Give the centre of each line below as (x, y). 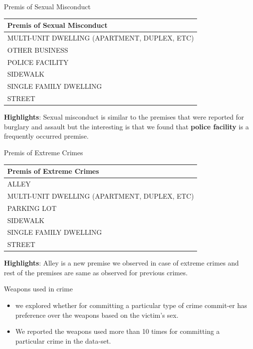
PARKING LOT (32, 208)
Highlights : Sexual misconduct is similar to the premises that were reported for (124, 117)
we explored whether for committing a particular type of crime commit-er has (131, 305)
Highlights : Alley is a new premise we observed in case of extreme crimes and (121, 263)
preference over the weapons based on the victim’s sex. (97, 315)
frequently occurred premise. (46, 136)
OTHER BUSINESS (38, 50)
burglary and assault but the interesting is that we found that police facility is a (126, 126)
